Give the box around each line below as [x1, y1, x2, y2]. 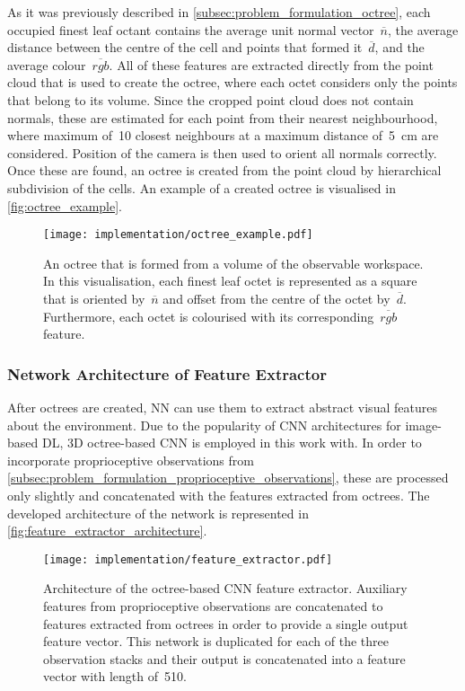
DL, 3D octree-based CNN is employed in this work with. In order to [41, 433, 422, 452]
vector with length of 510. [43, 667, 187, 686]
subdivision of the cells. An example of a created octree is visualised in [7, 178, 396, 197]
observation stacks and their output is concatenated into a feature [43, 649, 406, 668]
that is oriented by [43, 288, 145, 307]
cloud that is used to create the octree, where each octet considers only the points [7, 73, 458, 92]
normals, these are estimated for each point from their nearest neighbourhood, [7, 108, 438, 127]
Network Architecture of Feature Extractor [7, 362, 327, 385]
